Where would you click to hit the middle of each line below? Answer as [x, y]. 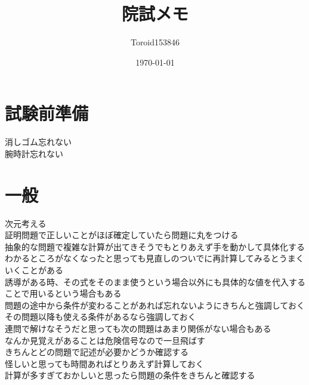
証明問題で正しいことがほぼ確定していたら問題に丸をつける [122, 235]
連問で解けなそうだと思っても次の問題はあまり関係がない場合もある [138, 328]
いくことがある [34, 269]
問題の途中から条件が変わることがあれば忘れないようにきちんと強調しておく [155, 305]
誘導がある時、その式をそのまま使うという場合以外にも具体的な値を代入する [155, 281]
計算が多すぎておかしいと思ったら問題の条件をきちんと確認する [130, 375]
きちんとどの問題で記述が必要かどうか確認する [97, 352]
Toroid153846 [155, 42]
